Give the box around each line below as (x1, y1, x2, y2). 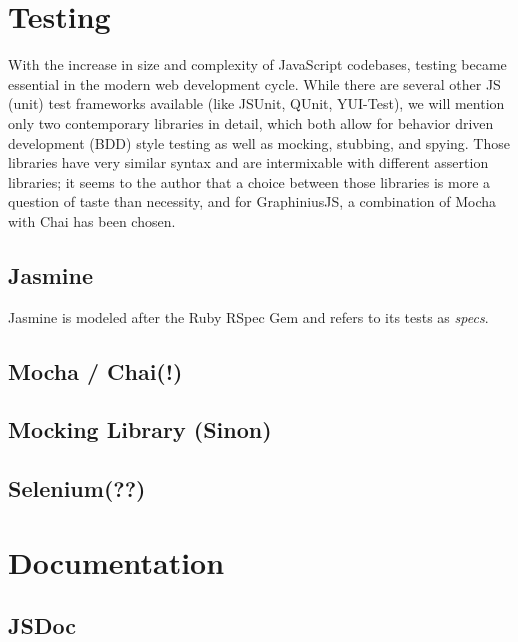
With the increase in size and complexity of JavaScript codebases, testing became (8, 54, 507, 75)
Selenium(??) (8, 473, 146, 504)
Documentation (8, 541, 225, 582)
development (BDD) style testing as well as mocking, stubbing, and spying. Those (8, 132, 510, 153)
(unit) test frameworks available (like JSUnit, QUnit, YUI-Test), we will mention (8, 93, 505, 114)
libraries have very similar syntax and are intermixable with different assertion (8, 152, 489, 173)
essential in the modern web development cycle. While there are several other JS (8, 73, 501, 94)
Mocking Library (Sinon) (8, 414, 272, 445)
